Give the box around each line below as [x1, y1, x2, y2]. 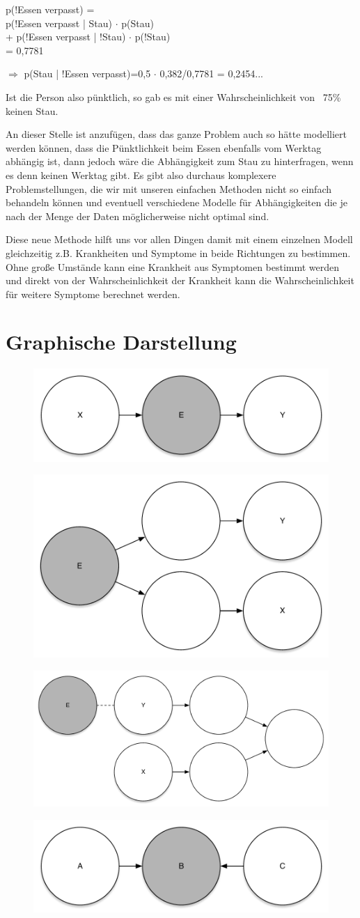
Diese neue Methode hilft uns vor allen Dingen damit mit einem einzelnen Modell [6, 232, 353, 247]
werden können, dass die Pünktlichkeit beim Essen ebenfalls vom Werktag [6, 140, 322, 155]
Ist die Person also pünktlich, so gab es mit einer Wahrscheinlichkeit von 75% [6, 89, 341, 104]
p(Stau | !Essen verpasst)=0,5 [24, 66, 151, 81]
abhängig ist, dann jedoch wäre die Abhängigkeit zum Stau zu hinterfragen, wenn [6, 154, 354, 169]
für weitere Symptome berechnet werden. [6, 286, 180, 301]
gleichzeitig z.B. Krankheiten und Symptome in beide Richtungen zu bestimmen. [6, 245, 351, 260]
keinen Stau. [6, 103, 58, 118]
